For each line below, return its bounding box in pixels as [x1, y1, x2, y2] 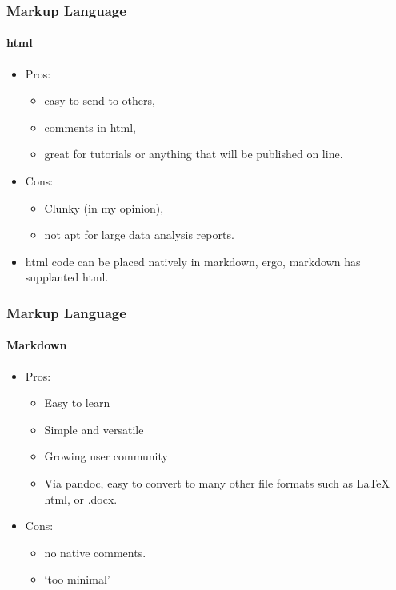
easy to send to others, [44, 92, 155, 109]
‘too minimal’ [44, 571, 110, 588]
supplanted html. [25, 269, 109, 285]
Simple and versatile [44, 421, 144, 437]
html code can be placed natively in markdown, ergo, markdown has [25, 253, 361, 269]
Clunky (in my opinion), [44, 199, 164, 216]
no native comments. [44, 544, 146, 560]
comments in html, [44, 118, 136, 135]
